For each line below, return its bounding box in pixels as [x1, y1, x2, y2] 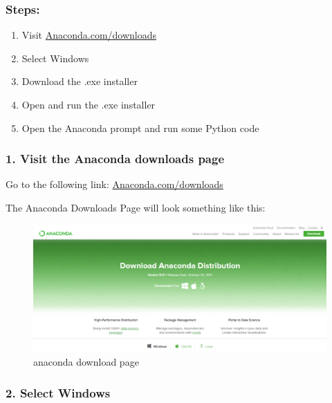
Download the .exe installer [21, 74, 138, 88]
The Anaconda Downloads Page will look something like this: [6, 200, 266, 214]
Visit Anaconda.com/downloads [21, 28, 157, 42]
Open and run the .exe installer [21, 97, 156, 111]
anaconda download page [33, 355, 139, 369]
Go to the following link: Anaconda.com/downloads [6, 177, 223, 191]
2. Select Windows [6, 384, 111, 401]
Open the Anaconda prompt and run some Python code [21, 120, 259, 135]
